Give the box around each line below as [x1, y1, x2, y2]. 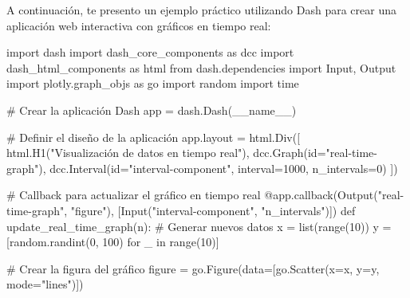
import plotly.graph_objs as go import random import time [6, 75, 299, 92]
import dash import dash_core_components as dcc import [6, 44, 294, 61]
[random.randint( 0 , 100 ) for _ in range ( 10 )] [6, 233, 219, 250]
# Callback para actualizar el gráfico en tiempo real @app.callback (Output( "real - [6, 186, 404, 203]
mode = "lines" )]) [6, 276, 84, 292]
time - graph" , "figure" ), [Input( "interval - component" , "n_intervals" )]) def [6, 202, 356, 218]
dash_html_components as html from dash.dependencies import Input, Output [6, 59, 396, 76]
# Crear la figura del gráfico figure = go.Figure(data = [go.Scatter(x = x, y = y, [6, 260, 380, 276]
